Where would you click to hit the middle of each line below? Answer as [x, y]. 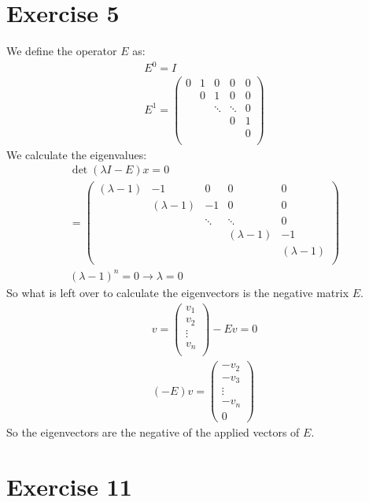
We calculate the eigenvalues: [77, 154]
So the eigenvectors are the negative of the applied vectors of [153, 431]
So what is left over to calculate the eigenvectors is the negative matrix [178, 292]
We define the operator [62, 51]
